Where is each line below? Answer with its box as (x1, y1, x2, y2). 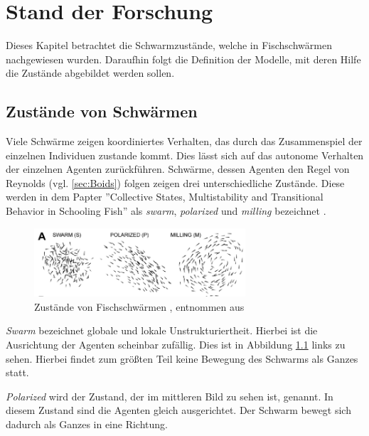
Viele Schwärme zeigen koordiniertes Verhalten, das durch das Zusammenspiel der (6, 134, 363, 149)
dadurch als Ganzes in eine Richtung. (6, 417, 168, 432)
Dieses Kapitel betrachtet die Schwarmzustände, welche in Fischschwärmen (6, 38, 332, 53)
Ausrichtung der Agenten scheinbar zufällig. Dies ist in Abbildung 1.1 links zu (6, 337, 346, 352)
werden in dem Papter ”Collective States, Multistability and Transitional (6, 189, 323, 204)
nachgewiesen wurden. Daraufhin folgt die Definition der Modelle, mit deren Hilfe (6, 51, 361, 66)
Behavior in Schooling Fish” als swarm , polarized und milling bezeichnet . (6, 203, 326, 218)
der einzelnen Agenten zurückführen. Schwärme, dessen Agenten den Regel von (6, 161, 350, 176)
